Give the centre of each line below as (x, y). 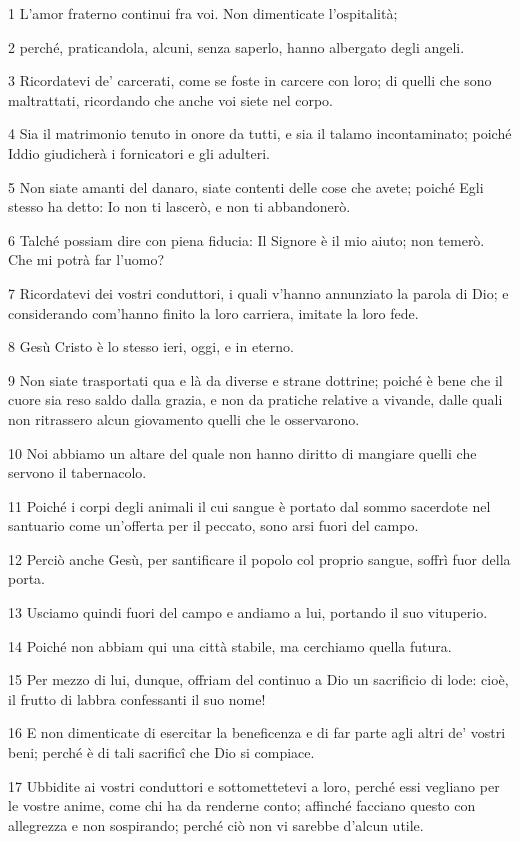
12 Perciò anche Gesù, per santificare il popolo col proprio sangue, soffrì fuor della (259, 558)
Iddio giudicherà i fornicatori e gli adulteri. (139, 152)
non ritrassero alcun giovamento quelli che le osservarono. (184, 418)
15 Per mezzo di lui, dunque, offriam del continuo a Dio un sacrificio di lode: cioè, (258, 679)
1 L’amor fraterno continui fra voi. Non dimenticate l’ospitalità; (203, 13)
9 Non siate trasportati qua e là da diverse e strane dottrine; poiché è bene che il (255, 379)
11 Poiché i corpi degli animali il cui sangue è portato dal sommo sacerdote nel (249, 505)
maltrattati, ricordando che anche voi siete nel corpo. (170, 99)
